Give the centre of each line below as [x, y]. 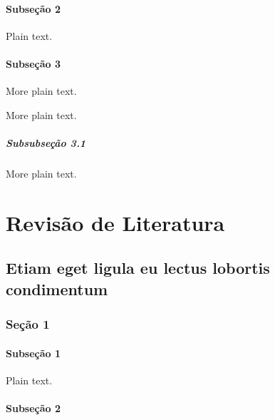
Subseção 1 [33, 353]
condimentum [57, 288]
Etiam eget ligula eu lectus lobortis [138, 268]
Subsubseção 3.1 [46, 142]
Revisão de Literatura [115, 222]
